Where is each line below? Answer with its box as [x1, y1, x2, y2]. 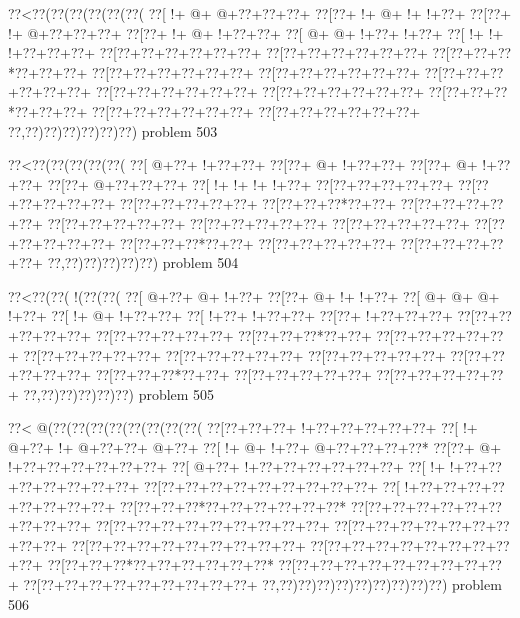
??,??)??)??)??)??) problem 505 [23, 383, 215, 404]
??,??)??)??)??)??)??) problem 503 [8, 120, 218, 141]
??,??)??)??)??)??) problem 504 [47, 252, 239, 273]
